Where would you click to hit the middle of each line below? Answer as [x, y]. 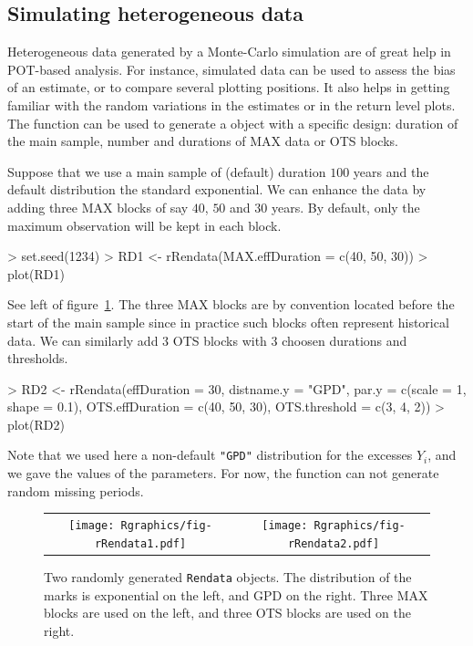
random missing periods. [76, 490]
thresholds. [38, 358]
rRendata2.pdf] [334, 543]
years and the [391, 171]
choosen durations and [344, 340]
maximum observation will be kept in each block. [144, 225]
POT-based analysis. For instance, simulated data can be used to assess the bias [231, 69]
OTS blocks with [220, 340]
